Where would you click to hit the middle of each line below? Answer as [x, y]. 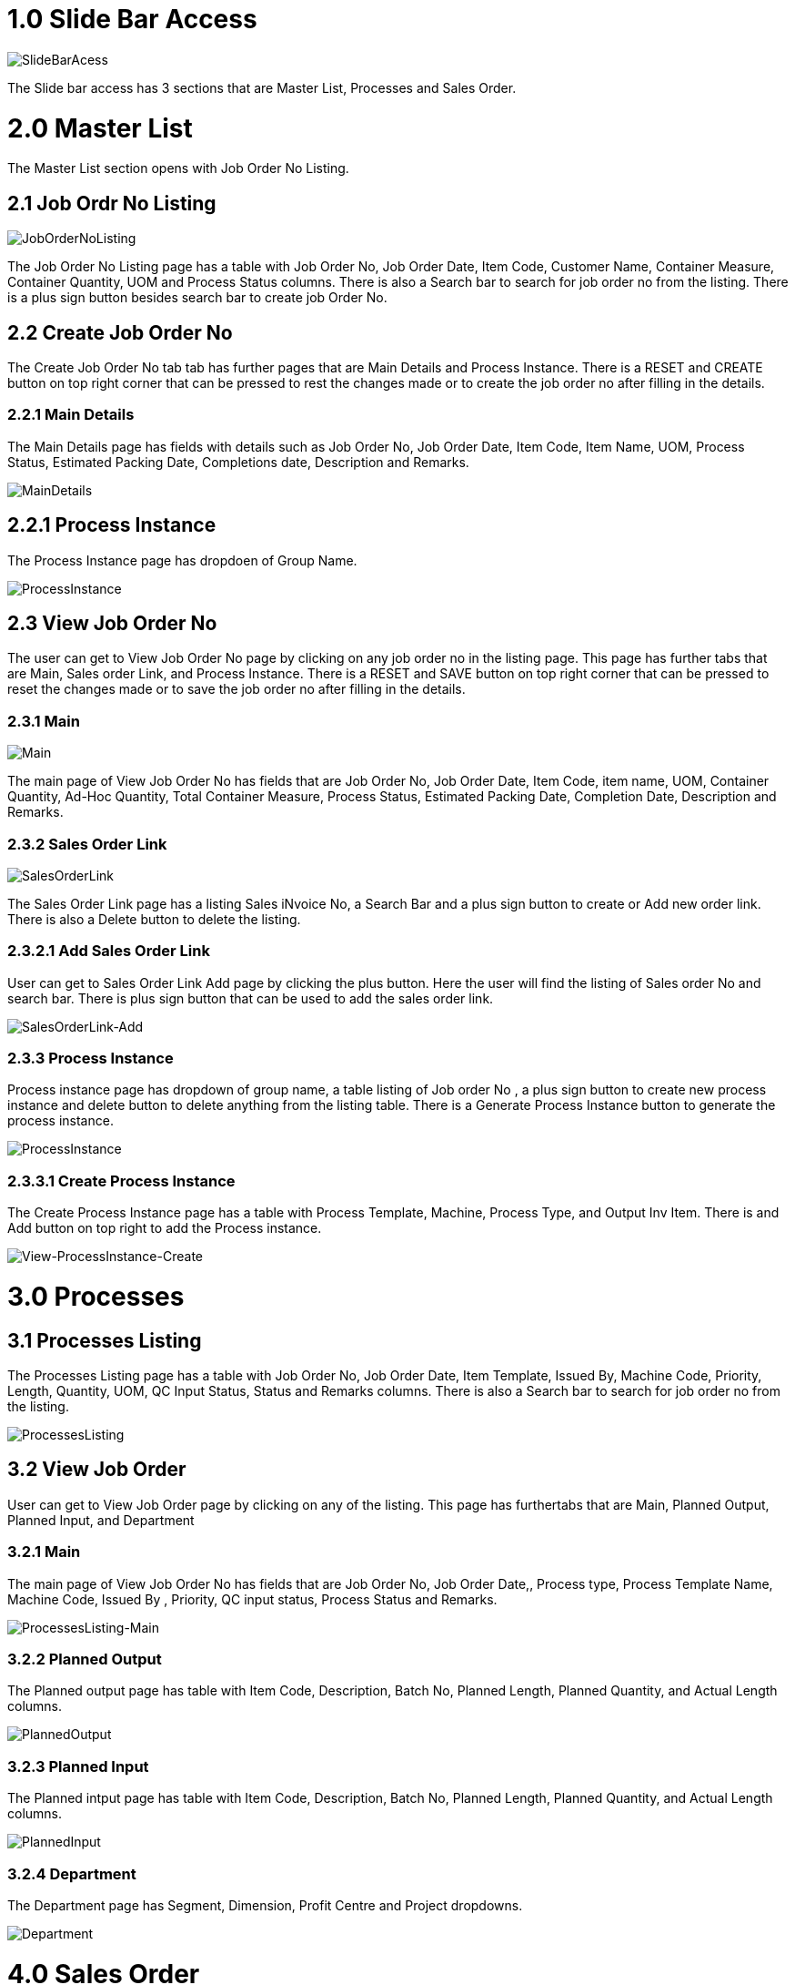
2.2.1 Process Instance [112, 525]
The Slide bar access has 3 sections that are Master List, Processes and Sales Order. [262, 87]
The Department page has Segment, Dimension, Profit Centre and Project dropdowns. [265, 1905]
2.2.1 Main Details [71, 415]
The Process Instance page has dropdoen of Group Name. [182, 560]
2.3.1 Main [44, 721]
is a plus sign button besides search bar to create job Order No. [197, 298]
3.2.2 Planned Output [85, 1659]
